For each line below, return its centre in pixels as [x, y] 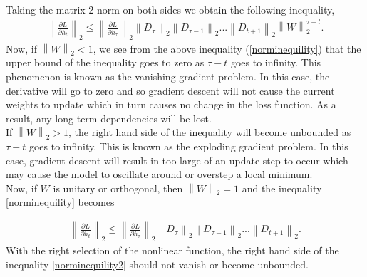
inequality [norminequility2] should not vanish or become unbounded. [157, 264]
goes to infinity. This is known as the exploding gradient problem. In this [188, 146]
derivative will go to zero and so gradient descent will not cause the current [170, 90]
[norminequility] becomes [60, 202]
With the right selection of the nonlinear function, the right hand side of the [172, 250]
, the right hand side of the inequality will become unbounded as [210, 132]
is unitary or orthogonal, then [118, 188]
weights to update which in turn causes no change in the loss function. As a [171, 104]
